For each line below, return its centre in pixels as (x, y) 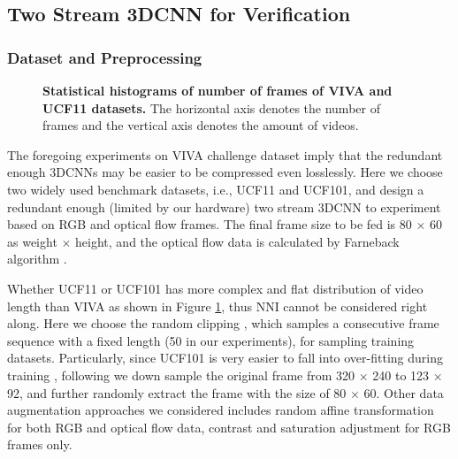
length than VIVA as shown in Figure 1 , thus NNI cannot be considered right (218, 306)
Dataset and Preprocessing (105, 57)
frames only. (40, 444)
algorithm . (37, 259)
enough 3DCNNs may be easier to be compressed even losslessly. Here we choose (225, 172)
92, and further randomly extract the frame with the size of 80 (177, 392)
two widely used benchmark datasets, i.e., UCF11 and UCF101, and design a (216, 189)
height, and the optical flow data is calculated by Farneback (237, 241)
